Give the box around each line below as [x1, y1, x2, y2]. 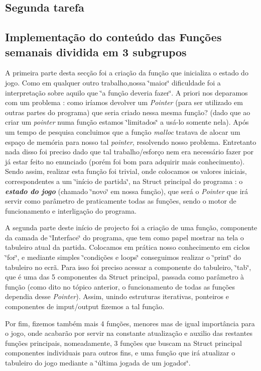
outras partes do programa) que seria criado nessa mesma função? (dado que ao [5, 107, 250, 117]
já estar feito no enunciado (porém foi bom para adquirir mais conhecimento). [5, 156, 245, 166]
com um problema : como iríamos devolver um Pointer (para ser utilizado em [5, 97, 243, 108]
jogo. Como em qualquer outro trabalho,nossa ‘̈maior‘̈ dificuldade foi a [5, 77, 221, 87]
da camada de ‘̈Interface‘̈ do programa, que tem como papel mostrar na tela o [5, 232, 244, 242]
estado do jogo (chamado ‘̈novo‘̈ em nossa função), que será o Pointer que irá [5, 185, 248, 196]
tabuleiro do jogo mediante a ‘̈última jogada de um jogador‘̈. [5, 357, 191, 367]
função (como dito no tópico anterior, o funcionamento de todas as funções [5, 281, 235, 292]
